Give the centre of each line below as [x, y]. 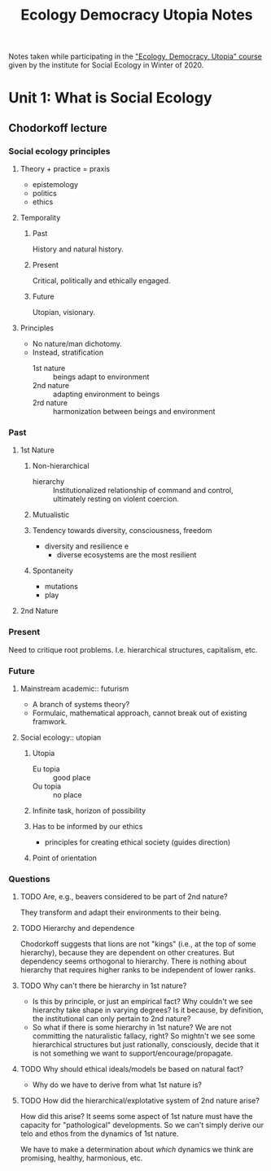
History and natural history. [78, 249]
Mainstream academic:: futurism [74, 688]
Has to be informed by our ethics [87, 826]
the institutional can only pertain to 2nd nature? [111, 1019]
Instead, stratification [68, 352]
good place [72, 777]
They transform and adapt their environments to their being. [120, 912]
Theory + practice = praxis [65, 169]
